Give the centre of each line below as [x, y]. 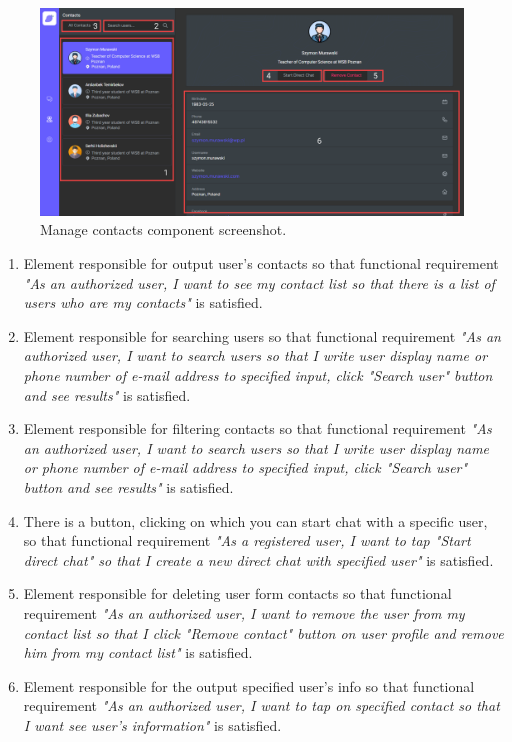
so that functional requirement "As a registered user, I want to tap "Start [247, 540]
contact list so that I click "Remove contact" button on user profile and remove [263, 632]
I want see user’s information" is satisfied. [152, 724]
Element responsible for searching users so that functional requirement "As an [262, 335]
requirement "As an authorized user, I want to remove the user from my [244, 612]
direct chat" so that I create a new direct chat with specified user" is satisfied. [258, 559]
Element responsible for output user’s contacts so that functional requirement [261, 263]
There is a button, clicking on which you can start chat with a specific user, [255, 520]
